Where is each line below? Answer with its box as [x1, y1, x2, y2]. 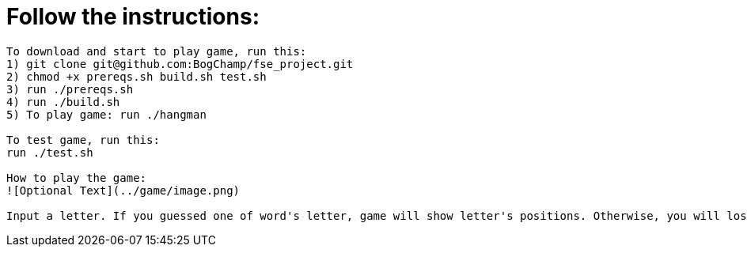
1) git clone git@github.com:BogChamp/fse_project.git [6, 57, 354, 70]
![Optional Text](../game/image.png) [6, 183, 241, 197]
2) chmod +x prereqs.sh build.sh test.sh [6, 70, 267, 83]
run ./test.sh [6, 145, 93, 159]
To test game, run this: [6, 133, 160, 146]
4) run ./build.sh [6, 95, 120, 108]
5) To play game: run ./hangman [6, 108, 207, 121]
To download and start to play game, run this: [6, 44, 307, 58]
